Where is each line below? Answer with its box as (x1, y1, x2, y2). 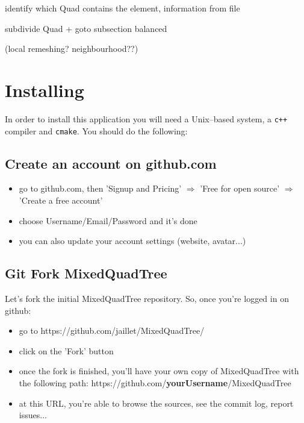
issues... (19, 409, 47, 421)
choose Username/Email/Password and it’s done (19, 214, 197, 227)
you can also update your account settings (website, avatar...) (19, 234, 246, 247)
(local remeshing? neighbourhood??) (5, 42, 138, 55)
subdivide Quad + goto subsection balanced (5, 22, 167, 34)
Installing (5, 77, 84, 102)
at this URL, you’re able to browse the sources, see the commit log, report (19, 396, 294, 409)
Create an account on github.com (5, 154, 217, 172)
